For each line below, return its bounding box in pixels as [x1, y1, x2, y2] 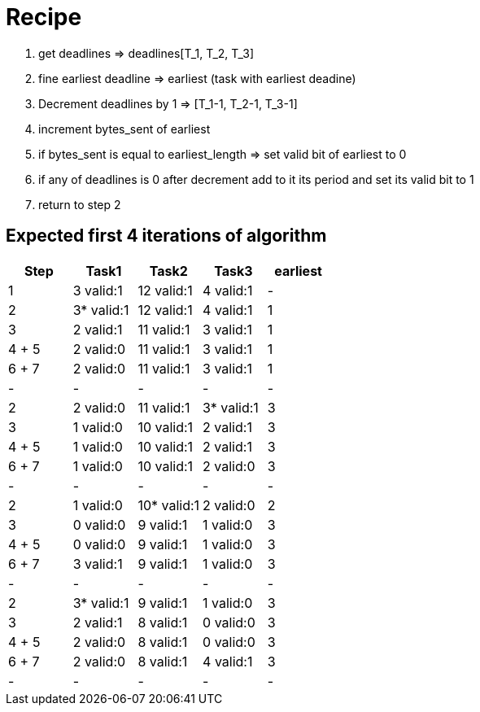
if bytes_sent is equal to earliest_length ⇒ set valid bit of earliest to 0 [38, 146, 407, 161]
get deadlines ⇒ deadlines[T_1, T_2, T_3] [38, 46, 255, 60]
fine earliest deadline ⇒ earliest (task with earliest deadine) [38, 71, 356, 85]
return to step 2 [38, 197, 121, 212]
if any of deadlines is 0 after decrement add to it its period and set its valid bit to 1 [38, 172, 474, 186]
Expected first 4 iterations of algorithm [6, 225, 327, 247]
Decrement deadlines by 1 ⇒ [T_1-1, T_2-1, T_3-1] [38, 96, 298, 111]
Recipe [6, 3, 82, 31]
